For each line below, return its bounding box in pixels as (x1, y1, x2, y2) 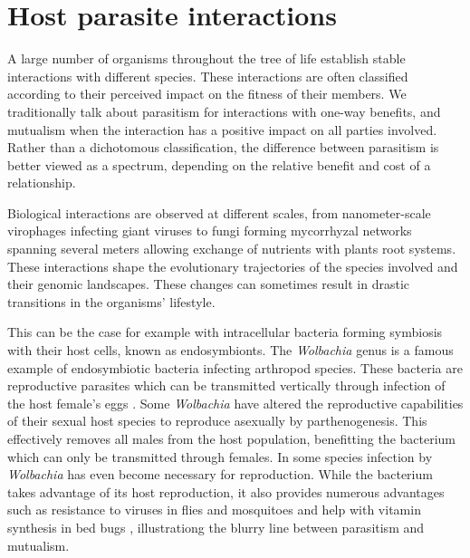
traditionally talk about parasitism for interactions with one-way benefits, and (7, 101, 441, 120)
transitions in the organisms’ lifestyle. (7, 292, 216, 311)
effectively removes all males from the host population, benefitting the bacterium (7, 429, 456, 447)
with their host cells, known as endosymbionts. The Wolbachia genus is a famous (7, 341, 454, 360)
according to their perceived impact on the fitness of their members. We (7, 84, 407, 103)
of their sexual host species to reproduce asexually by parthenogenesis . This (7, 411, 427, 430)
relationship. (7, 173, 76, 192)
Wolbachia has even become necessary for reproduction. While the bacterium (7, 465, 433, 484)
